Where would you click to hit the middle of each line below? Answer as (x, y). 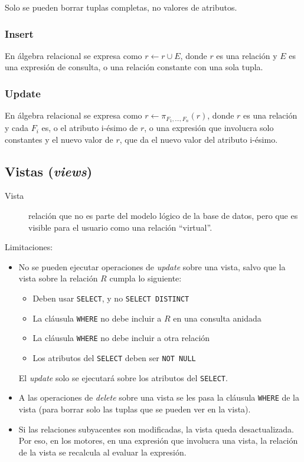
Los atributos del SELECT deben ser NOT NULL (114, 358)
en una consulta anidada (217, 318)
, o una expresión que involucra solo (209, 128)
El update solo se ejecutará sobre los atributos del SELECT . (123, 377)
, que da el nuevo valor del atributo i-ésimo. (199, 139)
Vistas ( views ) (49, 171)
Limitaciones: (29, 247)
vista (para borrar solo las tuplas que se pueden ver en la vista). (135, 409)
